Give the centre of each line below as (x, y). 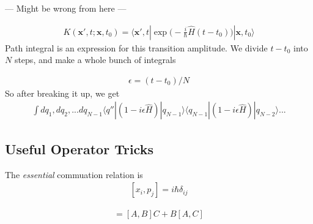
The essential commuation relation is (74, 174)
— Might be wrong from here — (66, 8)
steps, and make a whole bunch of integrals (95, 60)
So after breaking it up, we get (62, 93)
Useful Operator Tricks (79, 148)
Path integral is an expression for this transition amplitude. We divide (136, 47)
